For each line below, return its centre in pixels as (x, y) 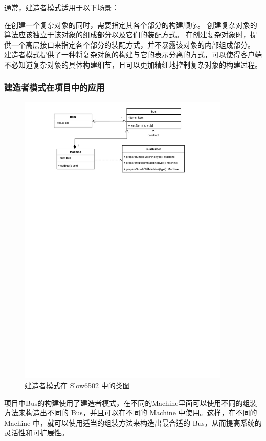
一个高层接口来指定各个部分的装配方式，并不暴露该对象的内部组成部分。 (133, 44)
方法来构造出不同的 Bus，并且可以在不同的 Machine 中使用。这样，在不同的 (131, 413)
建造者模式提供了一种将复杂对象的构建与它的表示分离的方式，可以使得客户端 (133, 55)
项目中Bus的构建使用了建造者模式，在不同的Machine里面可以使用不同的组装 (131, 402)
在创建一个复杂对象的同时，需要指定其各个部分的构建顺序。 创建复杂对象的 (131, 24)
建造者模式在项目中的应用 (54, 87)
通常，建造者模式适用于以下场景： (61, 7)
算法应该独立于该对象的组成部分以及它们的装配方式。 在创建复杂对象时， (127, 35)
